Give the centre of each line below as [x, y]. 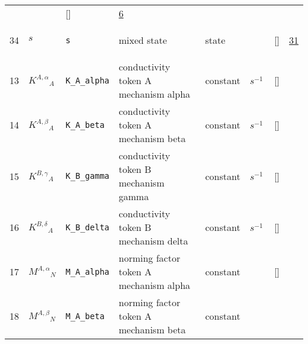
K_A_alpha [87, 80]
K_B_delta [87, 227]
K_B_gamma [87, 176]
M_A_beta [85, 316]
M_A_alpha [87, 271]
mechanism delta [153, 241]
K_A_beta [85, 125]
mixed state [143, 40]
